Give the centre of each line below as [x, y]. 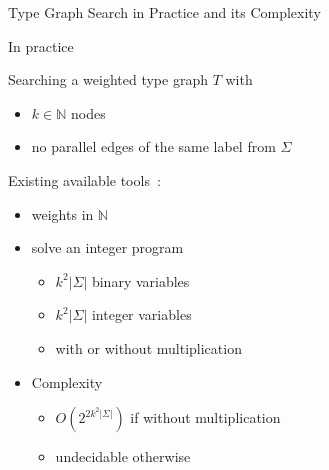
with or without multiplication [148, 347]
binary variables [140, 280]
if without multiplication [205, 417]
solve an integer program [107, 247]
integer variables [141, 314]
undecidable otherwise [123, 456]
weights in [62, 213]
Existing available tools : [84, 179]
